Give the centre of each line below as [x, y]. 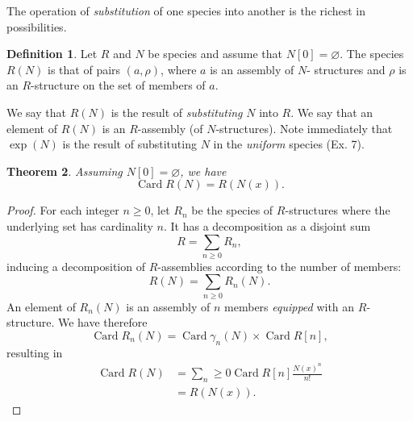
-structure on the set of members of [118, 85]
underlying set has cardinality [80, 225]
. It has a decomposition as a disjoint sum [267, 225]
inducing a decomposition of [76, 266]
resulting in [35, 352]
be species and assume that [215, 54]
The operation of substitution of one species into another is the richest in [186, 10]
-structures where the [338, 210]
